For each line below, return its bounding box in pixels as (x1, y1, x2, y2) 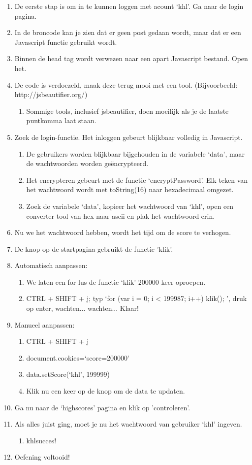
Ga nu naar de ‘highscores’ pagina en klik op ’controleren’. (14, 402, 190, 412)
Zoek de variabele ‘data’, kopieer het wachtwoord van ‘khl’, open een (26, 200, 234, 211)
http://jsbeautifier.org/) (14, 89, 88, 100)
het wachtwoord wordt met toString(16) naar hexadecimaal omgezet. (26, 184, 234, 195)
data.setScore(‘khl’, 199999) (26, 369, 110, 379)
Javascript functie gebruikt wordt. (14, 36, 117, 47)
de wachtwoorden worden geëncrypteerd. (26, 158, 149, 168)
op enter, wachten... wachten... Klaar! (26, 303, 139, 313)
